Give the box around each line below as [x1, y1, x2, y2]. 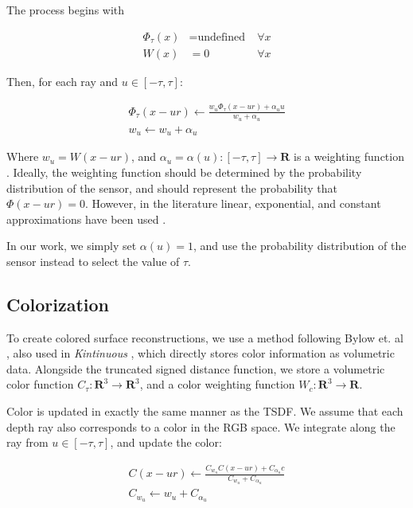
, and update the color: [110, 434, 222, 451]
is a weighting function [294, 148, 404, 165]
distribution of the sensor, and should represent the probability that [6, 179, 337, 196]
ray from [6, 434, 49, 451]
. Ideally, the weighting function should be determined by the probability [6, 163, 362, 180]
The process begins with [6, 2, 125, 18]
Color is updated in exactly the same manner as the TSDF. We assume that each [6, 403, 403, 420]
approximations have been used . [6, 210, 166, 227]
